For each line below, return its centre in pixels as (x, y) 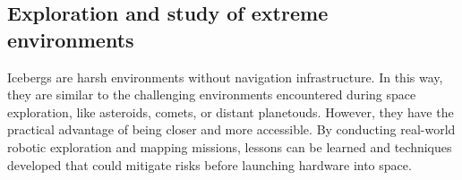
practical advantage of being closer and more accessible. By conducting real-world (231, 129)
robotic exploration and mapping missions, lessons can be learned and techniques (230, 146)
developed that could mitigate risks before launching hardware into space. (210, 164)
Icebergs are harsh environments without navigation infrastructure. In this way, (225, 77)
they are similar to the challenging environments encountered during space (212, 94)
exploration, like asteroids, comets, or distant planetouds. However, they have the (231, 111)
